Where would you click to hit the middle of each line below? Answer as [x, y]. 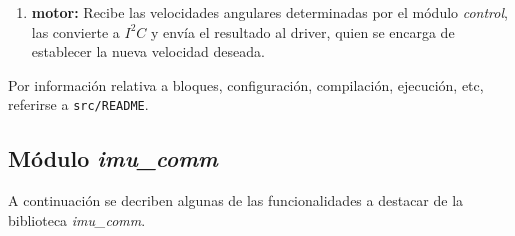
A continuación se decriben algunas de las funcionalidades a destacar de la [236, 200]
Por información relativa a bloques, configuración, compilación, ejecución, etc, [246, 84]
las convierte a [75, 31]
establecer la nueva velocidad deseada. [148, 51]
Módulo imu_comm [113, 158]
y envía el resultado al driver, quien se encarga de [302, 31]
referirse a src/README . [78, 104]
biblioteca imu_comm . [77, 219]
